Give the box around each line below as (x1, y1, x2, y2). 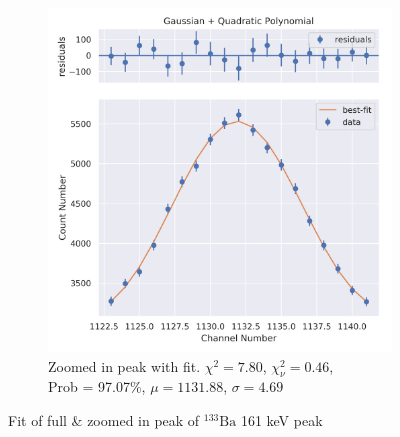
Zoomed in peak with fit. (48, 355, 201, 376)
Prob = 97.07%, (48, 376, 146, 397)
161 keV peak (240, 409, 323, 430)
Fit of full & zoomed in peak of (8, 409, 200, 430)
